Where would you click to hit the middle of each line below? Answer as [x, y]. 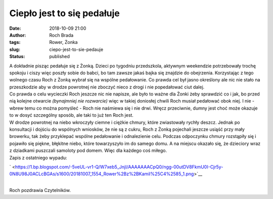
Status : [17, 57]
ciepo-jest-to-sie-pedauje [76, 49]
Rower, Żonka [63, 42]
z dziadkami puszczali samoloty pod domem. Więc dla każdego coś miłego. [88, 151]
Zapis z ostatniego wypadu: [38, 158]
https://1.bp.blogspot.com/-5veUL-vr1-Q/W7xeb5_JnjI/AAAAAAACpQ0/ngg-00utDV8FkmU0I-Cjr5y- [119, 167]
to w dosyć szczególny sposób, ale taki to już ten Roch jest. [72, 115]
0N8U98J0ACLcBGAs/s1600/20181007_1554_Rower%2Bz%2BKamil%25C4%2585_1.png [102, 174]
